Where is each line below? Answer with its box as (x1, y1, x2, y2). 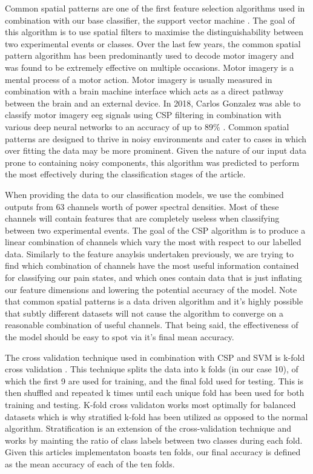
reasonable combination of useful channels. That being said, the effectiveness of (5, 318, 298, 331)
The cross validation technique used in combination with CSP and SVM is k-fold (5, 351, 305, 363)
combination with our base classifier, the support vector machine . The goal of (5, 13, 295, 26)
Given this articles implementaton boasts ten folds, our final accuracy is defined (5, 446, 301, 458)
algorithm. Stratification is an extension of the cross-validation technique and (5, 422, 291, 435)
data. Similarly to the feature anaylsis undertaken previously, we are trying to (5, 247, 294, 260)
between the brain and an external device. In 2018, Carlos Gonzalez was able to (5, 96, 301, 109)
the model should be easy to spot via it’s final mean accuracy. (5, 331, 234, 343)
